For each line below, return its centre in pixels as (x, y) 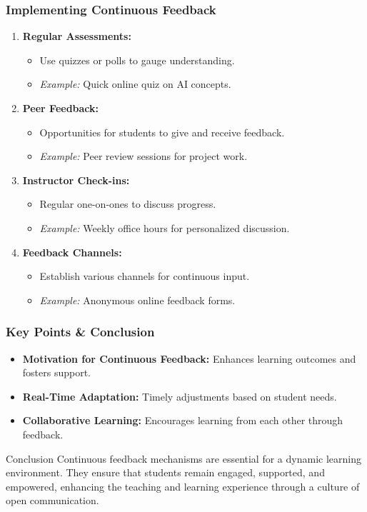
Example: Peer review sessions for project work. (144, 156)
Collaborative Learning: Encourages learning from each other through (183, 420)
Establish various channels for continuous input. (145, 276)
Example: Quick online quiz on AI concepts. (135, 84)
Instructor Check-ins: (76, 180)
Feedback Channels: (72, 252)
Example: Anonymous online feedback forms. (137, 300)
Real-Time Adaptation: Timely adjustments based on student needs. (180, 396)
